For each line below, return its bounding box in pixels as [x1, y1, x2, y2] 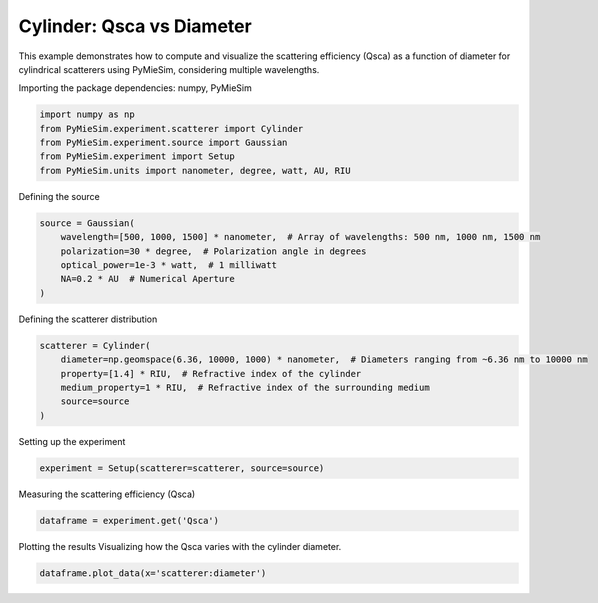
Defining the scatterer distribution [18, 313, 158, 325]
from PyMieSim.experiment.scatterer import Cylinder [39, 123, 304, 134]
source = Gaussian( [39, 217, 135, 229]
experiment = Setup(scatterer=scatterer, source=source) [39, 462, 325, 474]
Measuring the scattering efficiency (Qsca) [18, 488, 196, 500]
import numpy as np [39, 109, 135, 120]
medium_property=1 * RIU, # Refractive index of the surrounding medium [60, 381, 430, 393]
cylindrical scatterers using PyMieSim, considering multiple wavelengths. [18, 63, 320, 75]
